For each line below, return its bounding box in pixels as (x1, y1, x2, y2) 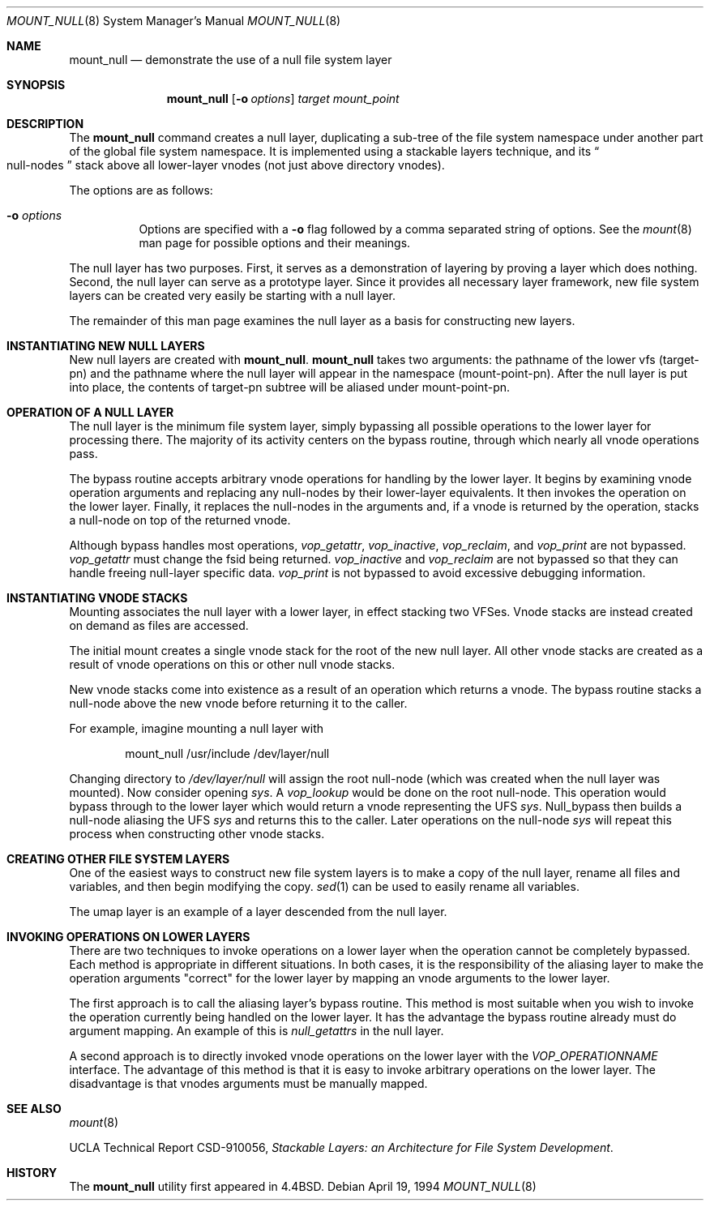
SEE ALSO (6, 1102, 62, 1115)
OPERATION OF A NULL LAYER (6, 405, 174, 419)
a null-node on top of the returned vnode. (69, 513, 291, 527)
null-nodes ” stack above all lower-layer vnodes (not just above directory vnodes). (6, 158, 445, 172)
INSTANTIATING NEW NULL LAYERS (6, 339, 205, 353)
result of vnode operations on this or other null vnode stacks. (69, 657, 396, 671)
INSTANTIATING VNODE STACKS (6, 591, 188, 605)
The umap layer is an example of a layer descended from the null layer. (69, 905, 447, 918)
